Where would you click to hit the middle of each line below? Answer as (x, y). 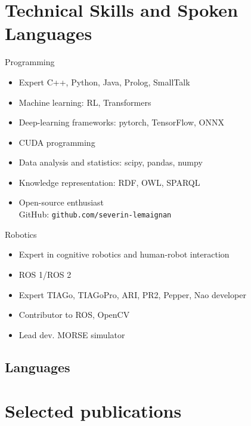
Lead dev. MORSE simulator (72, 334)
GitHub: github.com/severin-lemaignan (95, 214)
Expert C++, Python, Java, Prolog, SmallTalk (104, 82)
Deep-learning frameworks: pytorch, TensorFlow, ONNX (121, 122)
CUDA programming (57, 142)
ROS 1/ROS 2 (45, 274)
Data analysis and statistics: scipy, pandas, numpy (111, 162)
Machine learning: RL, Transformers (85, 102)
